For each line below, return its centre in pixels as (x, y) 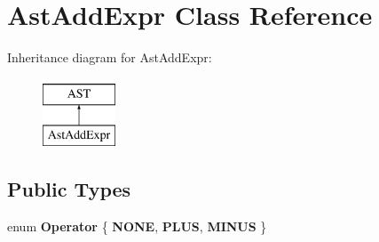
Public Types (69, 189)
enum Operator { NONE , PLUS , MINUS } (137, 226)
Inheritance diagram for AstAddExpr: (110, 57)
